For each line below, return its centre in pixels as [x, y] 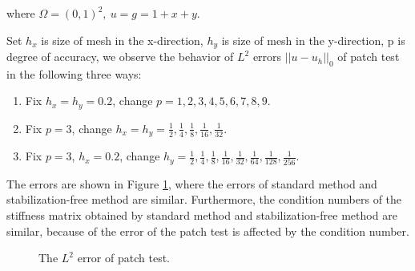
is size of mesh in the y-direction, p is [313, 40]
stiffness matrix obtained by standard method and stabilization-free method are [202, 214]
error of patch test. [123, 258]
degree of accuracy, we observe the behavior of [120, 57]
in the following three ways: [74, 73]
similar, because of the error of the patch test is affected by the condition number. [208, 231]
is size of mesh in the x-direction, [122, 40]
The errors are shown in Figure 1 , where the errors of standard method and [192, 183]
